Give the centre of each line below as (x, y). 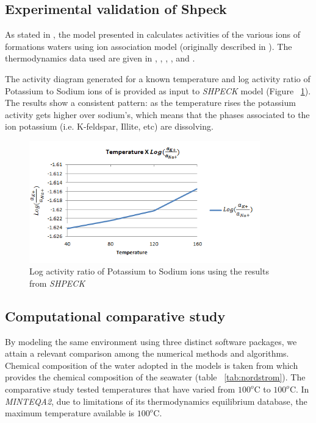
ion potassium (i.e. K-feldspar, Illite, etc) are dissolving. (109, 126)
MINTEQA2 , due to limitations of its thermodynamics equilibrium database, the (156, 401)
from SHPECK (57, 283)
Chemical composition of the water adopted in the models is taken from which (152, 365)
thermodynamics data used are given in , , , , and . (100, 58)
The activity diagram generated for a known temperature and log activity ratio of (158, 78)
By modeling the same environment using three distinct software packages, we (151, 341)
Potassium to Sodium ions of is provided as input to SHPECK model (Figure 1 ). (158, 90)
